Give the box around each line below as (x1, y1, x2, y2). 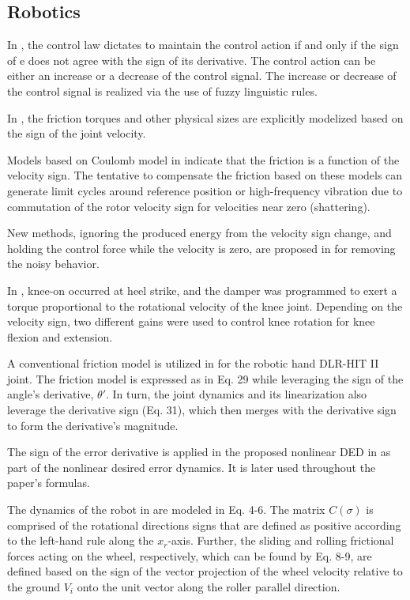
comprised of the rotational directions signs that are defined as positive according (7, 516, 401, 533)
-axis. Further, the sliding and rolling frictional (167, 532, 394, 549)
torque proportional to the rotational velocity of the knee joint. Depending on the (7, 297, 403, 314)
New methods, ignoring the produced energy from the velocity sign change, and (7, 225, 392, 241)
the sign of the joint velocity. (7, 125, 146, 142)
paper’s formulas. (7, 474, 90, 491)
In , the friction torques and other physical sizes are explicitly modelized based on (7, 109, 404, 126)
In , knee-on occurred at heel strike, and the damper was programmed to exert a (7, 281, 397, 298)
